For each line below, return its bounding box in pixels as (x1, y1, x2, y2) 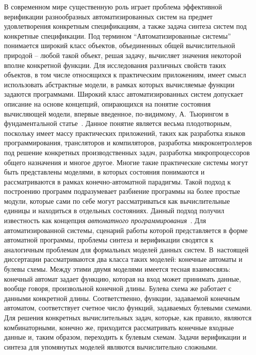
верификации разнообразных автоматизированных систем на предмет (4, 11, 213, 21)
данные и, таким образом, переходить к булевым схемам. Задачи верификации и (4, 332, 247, 342)
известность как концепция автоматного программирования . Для (4, 215, 206, 226)
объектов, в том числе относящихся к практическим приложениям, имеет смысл (4, 69, 247, 80)
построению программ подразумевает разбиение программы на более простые (4, 186, 240, 196)
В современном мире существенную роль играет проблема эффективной (4, 1, 222, 11)
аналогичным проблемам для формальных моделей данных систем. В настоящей (4, 244, 249, 254)
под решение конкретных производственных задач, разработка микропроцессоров (4, 147, 250, 157)
